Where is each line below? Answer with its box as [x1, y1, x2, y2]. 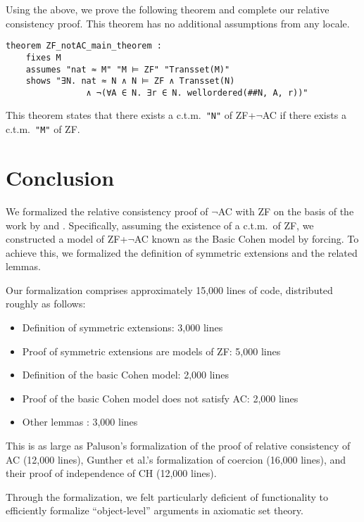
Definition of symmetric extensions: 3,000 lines [22, 320, 223, 335]
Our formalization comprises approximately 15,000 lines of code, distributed [6, 282, 333, 297]
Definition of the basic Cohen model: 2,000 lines [22, 367, 229, 382]
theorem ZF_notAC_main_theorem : [6, 41, 162, 51]
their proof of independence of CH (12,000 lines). [6, 466, 217, 480]
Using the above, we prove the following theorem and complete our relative [6, 2, 330, 16]
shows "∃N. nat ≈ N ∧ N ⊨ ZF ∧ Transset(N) [25, 76, 235, 87]
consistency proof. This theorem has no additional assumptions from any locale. [6, 15, 350, 30]
